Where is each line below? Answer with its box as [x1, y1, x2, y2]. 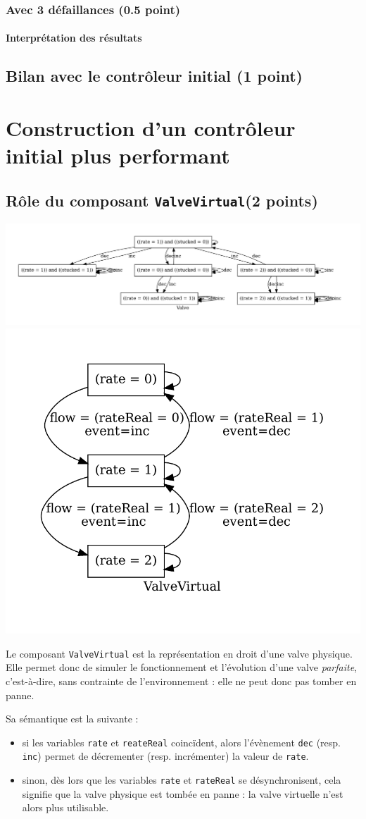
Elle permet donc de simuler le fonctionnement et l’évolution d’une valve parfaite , [6, 660, 357, 675]
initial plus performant [6, 141, 230, 170]
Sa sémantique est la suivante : [6, 711, 139, 726]
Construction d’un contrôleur [6, 113, 296, 142]
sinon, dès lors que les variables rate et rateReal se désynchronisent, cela [22, 772, 341, 787]
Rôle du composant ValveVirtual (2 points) [6, 189, 318, 211]
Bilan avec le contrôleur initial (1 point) [6, 65, 303, 87]
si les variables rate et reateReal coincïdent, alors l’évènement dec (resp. [22, 734, 341, 749]
